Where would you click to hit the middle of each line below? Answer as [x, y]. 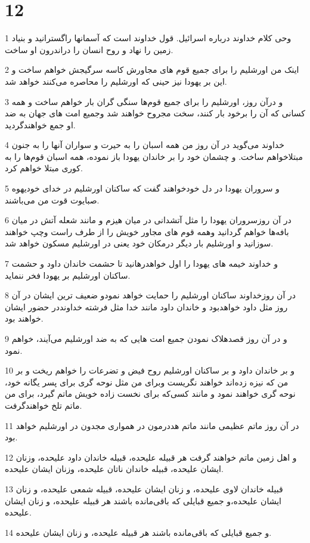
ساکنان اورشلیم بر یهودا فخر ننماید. [68, 275]
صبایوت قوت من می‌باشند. [52, 200]
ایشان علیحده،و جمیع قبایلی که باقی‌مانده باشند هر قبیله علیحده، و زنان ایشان [143, 500]
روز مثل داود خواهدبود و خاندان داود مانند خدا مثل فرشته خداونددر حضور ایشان [146, 306]
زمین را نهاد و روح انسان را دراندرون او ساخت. [89, 49]
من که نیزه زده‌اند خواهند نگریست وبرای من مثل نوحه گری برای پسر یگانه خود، [147, 382]
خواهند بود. [24, 318]
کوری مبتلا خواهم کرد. [44, 168]
